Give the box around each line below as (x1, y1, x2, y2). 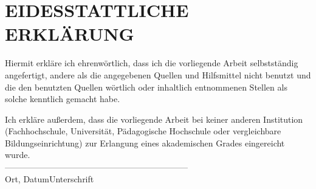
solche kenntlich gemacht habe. (5, 92, 120, 105)
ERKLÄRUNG (5, 21, 134, 46)
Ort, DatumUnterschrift (5, 172, 94, 185)
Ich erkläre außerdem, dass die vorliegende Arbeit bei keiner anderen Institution (5, 112, 303, 125)
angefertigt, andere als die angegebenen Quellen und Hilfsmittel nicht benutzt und (5, 68, 311, 81)
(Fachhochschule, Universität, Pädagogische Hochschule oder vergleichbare (5, 125, 281, 137)
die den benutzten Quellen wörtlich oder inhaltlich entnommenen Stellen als (5, 80, 287, 93)
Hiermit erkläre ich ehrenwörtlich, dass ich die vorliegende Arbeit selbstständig (5, 57, 298, 69)
